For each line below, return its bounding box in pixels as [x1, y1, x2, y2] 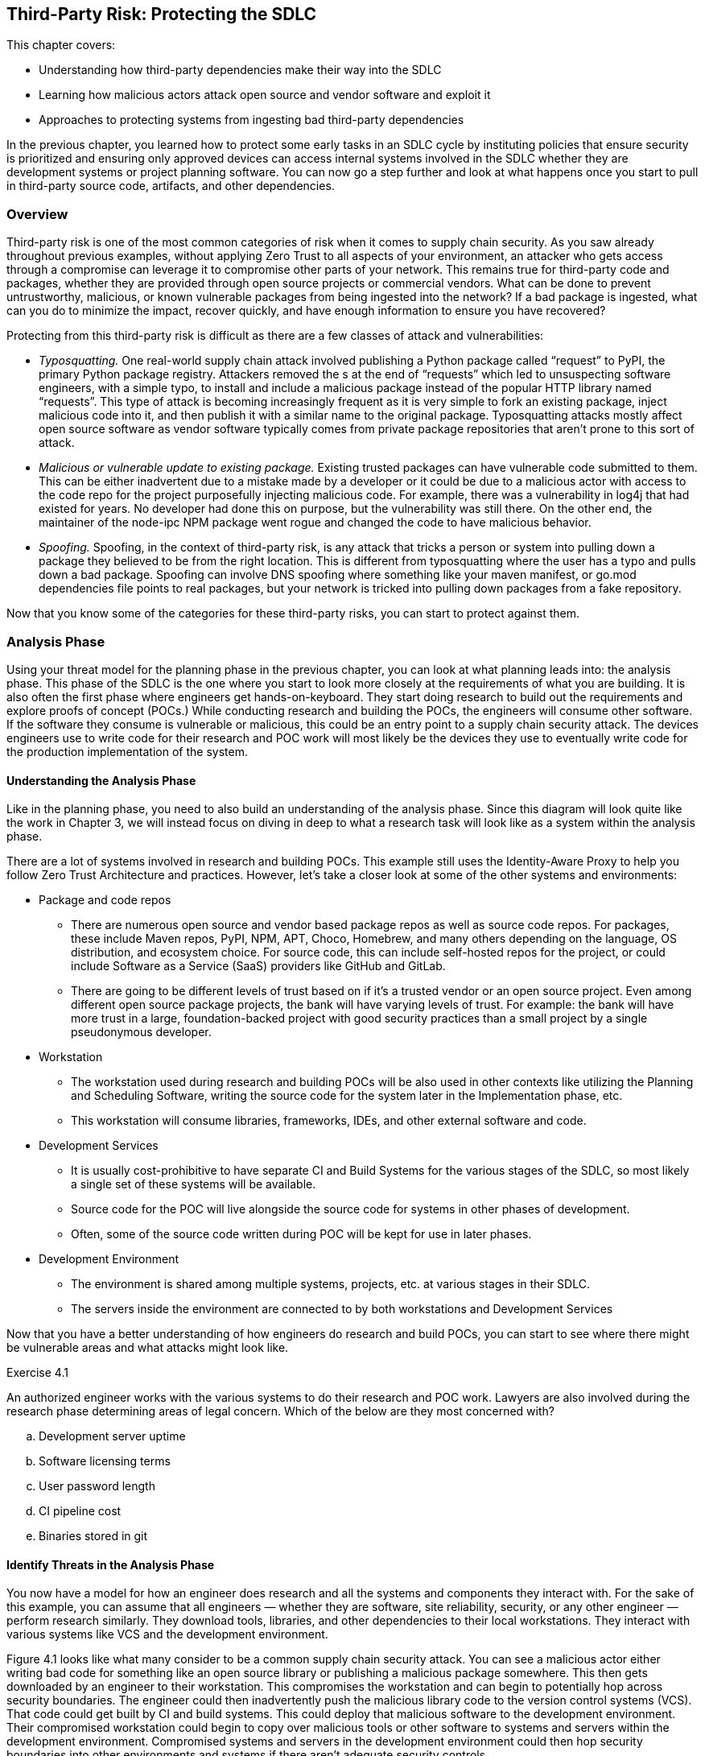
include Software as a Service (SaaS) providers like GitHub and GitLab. [71, 959, 446, 973]
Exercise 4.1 [6, 1366, 68, 1380]
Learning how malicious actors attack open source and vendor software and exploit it [39, 88, 491, 102]
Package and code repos [39, 893, 171, 907]
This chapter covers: [6, 38, 116, 52]
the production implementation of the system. [6, 744, 248, 758]
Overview [6, 205, 68, 222]
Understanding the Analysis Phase [6, 773, 196, 787]
